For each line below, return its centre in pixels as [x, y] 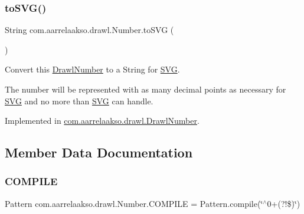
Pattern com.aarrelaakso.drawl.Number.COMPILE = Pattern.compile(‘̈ [134, 203]
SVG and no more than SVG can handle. [79, 101]
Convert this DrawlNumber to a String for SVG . [92, 69]
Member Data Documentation [99, 152]
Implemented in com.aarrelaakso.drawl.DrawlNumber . [102, 121]
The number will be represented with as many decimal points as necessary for [146, 89]
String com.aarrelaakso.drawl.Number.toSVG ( [89, 30]
